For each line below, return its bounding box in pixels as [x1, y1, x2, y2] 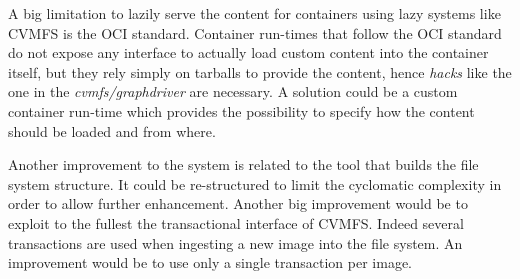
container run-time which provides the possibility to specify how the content [8, 100, 475, 121]
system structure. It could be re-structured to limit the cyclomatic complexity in [8, 173, 502, 194]
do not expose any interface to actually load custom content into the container [8, 42, 489, 63]
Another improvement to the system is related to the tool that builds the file [8, 154, 479, 175]
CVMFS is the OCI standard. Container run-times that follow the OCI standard [8, 22, 502, 43]
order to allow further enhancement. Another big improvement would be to [8, 193, 468, 214]
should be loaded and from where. [8, 120, 216, 141]
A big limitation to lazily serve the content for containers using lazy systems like [8, 3, 501, 23]
